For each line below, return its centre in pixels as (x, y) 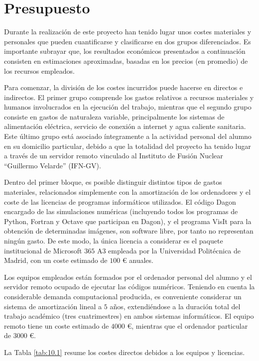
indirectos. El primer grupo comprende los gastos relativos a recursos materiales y (129, 97)
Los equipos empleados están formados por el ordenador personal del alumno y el (128, 277)
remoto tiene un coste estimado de (57, 325)
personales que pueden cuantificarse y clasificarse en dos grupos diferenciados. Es (128, 41)
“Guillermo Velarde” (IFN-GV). (53, 165)
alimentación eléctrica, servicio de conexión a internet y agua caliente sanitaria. (125, 126)
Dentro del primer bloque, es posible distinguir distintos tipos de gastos (113, 182)
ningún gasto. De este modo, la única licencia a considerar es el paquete (114, 241)
